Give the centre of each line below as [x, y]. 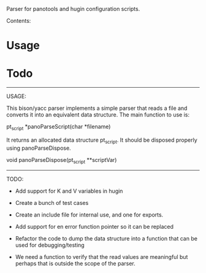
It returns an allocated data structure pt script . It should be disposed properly [102, 140]
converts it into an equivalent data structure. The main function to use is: [98, 115]
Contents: [19, 21]
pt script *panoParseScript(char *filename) [59, 127]
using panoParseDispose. [39, 148]
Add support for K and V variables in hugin [69, 191]
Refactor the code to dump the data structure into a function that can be [106, 238]
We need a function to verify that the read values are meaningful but [101, 256]
